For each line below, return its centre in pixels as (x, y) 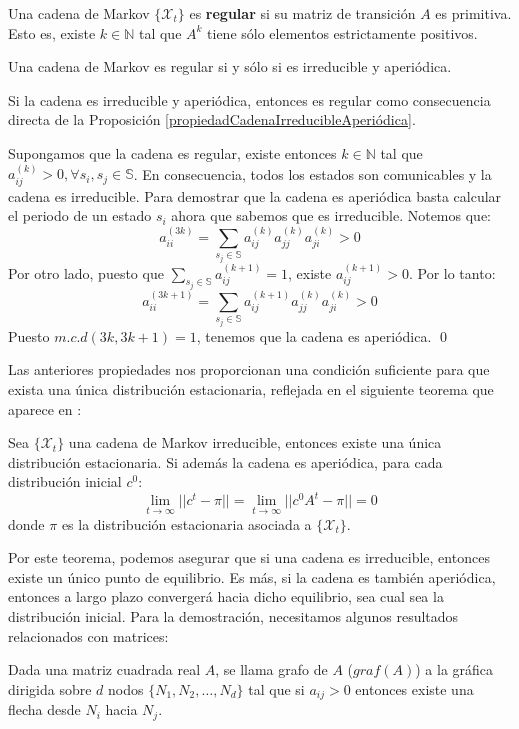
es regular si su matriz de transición (302, 13)
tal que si (276, 688)
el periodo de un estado (80, 215)
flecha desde (44, 709)
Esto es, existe (52, 32)
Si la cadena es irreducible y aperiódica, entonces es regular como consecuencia (249, 99)
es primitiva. (473, 13)
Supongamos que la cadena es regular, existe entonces (172, 152)
